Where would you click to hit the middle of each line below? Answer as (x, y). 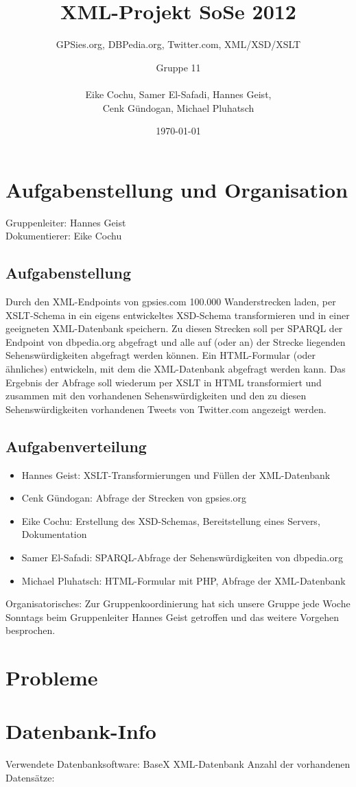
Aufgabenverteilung (76, 446)
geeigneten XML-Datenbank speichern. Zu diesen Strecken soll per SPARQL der (174, 328)
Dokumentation (54, 534)
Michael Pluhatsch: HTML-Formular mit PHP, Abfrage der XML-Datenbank (183, 580)
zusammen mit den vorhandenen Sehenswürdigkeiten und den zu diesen (156, 396)
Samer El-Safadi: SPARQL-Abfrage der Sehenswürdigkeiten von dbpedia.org (182, 557)
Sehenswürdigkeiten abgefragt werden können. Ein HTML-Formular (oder (161, 355)
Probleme (52, 678)
